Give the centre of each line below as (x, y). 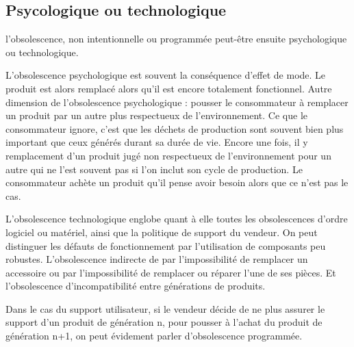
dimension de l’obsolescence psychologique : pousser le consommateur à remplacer (177, 102)
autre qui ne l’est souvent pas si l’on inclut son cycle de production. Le (154, 169)
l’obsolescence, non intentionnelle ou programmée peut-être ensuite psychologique (176, 39)
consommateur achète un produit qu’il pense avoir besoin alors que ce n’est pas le (177, 182)
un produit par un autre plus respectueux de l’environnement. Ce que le (156, 115)
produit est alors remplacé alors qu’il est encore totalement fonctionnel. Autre (169, 88)
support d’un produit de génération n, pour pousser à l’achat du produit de (164, 322)
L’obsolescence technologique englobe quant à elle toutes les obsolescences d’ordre (177, 219)
